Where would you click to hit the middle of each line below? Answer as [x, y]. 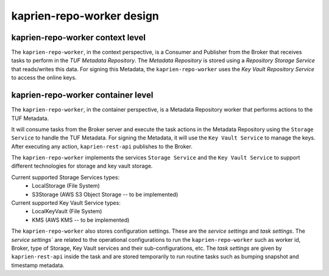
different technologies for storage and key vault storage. [82, 166]
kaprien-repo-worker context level [79, 37]
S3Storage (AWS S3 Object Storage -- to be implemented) [105, 194]
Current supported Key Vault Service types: [66, 203]
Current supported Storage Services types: [65, 177]
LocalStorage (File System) [66, 186]
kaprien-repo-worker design [85, 16]
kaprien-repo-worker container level [82, 95]
